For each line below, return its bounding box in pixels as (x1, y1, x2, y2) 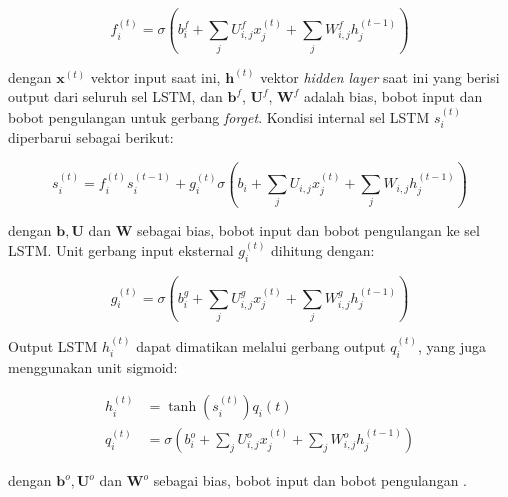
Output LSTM (8, 335, 98, 356)
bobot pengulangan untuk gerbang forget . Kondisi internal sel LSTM (8, 106, 430, 127)
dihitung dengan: (271, 240, 375, 261)
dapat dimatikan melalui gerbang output (136, 335, 386, 356)
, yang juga (417, 335, 486, 356)
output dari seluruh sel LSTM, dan (8, 86, 223, 107)
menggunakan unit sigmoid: (8, 356, 178, 377)
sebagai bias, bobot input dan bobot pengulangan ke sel (137, 220, 480, 241)
